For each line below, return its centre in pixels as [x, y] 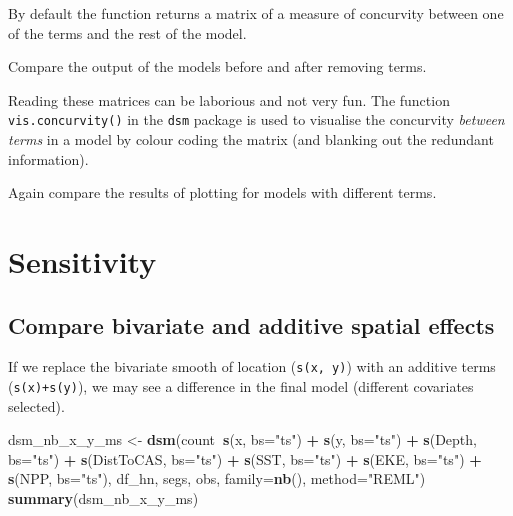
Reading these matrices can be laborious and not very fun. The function [229, 99]
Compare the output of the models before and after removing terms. [217, 66]
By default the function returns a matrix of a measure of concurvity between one [256, 13]
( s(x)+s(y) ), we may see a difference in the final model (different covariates [241, 386]
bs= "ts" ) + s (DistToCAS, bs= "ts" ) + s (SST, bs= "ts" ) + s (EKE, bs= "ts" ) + [245, 458]
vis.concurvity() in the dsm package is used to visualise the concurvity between [256, 119]
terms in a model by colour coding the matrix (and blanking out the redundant [251, 139]
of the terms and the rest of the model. [127, 32]
